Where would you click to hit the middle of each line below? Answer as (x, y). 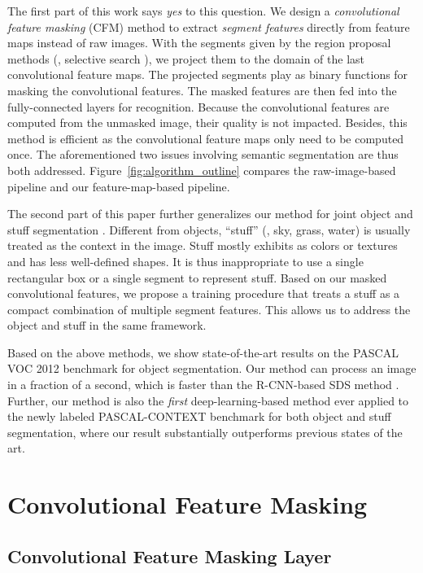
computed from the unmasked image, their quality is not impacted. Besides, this (207, 122)
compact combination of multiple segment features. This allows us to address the (209, 309)
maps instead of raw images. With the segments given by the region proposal (199, 43)
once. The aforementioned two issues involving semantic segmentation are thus (203, 154)
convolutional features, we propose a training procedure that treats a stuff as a (204, 293)
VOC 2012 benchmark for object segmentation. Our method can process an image (212, 368)
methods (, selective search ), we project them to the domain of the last (186, 58)
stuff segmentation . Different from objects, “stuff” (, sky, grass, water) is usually (209, 229)
